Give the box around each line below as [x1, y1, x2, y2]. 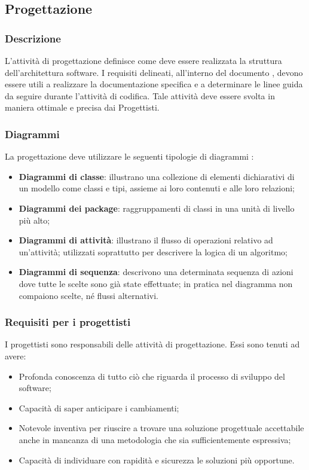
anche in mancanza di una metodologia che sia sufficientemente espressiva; [19, 433, 291, 445]
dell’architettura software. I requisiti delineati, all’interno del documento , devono [5, 66, 303, 78]
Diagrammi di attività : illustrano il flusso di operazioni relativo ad [19, 234, 273, 246]
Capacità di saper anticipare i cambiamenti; [19, 401, 179, 414]
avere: [5, 349, 26, 362]
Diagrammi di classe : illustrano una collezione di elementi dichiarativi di [19, 170, 295, 182]
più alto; [19, 213, 50, 226]
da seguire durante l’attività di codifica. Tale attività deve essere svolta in [5, 89, 275, 102]
